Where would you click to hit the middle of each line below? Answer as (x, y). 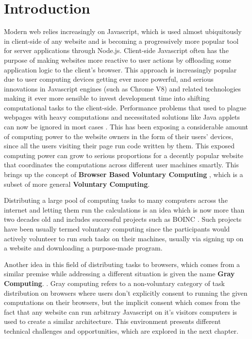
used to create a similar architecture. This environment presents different (112, 321)
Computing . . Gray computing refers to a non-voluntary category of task (114, 283)
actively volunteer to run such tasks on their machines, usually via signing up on (124, 238)
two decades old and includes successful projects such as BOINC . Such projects (123, 219)
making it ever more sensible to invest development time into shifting (107, 98)
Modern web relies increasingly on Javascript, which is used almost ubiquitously (123, 31)
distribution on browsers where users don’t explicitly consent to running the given (126, 293)
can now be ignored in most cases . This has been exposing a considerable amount (126, 127)
